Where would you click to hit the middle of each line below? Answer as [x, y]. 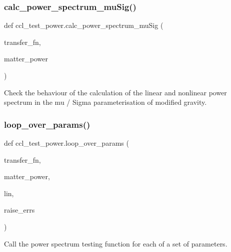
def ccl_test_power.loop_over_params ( [66, 143]
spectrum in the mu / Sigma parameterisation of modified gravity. [105, 102]
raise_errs [19, 210]
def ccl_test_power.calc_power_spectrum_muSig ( [84, 25]
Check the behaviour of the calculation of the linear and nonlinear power [115, 92]
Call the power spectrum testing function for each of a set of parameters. [116, 243]
